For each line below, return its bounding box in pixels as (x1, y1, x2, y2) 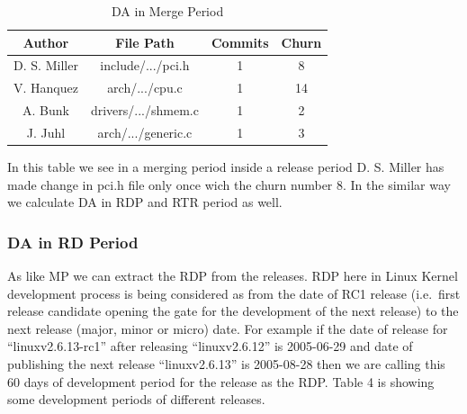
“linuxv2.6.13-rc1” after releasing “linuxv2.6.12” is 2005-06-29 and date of (7, 337, 413, 355)
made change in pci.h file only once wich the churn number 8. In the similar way (7, 175, 451, 193)
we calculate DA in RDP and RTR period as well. (7, 193, 283, 211)
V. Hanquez (13, 78, 78, 97)
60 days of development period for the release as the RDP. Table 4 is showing (7, 372, 435, 391)
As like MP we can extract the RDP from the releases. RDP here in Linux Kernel (7, 266, 458, 285)
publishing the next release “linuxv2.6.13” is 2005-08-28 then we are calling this (7, 355, 445, 373)
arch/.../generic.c (97, 122, 193, 141)
